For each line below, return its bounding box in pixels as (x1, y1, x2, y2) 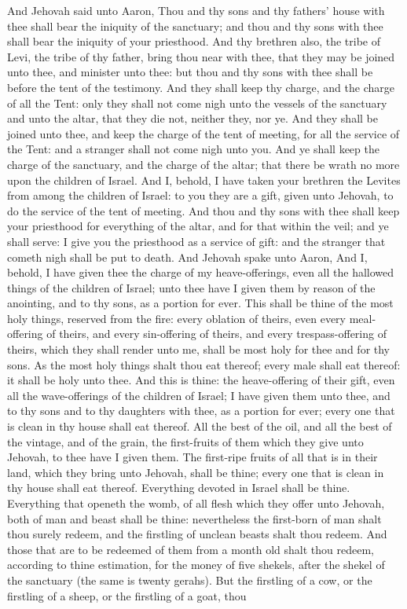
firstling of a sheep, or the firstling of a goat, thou (7, 587, 247, 603)
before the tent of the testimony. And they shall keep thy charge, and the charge (7, 79, 394, 95)
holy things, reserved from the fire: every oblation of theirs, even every (7, 310, 346, 326)
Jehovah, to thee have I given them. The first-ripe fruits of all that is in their (7, 449, 378, 465)
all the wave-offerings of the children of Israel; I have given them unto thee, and (7, 387, 390, 403)
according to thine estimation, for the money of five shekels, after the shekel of (7, 556, 385, 573)
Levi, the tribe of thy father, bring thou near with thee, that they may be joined (7, 48, 395, 64)
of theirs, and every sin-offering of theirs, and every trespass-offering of (46, 325, 387, 342)
